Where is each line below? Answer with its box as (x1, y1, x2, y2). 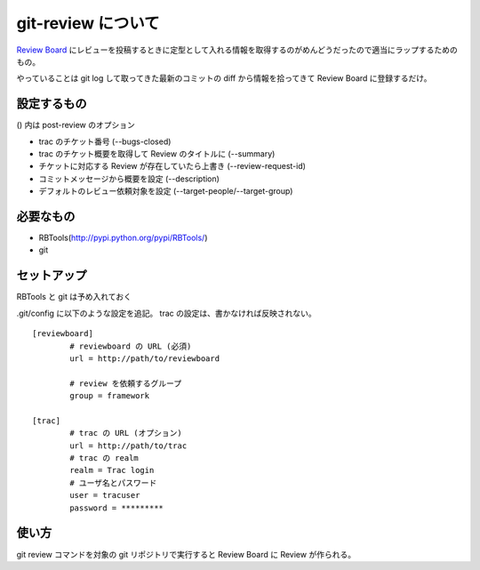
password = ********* (69, 502, 164, 513)
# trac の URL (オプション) (69, 428, 182, 438)
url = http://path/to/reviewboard (69, 353, 220, 364)
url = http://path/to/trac (69, 440, 188, 451)
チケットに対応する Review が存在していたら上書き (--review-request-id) (38, 161, 307, 172)
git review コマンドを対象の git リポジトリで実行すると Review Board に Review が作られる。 (16, 549, 356, 559)
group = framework (69, 391, 150, 401)
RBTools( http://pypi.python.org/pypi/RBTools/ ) (38, 232, 208, 244)
